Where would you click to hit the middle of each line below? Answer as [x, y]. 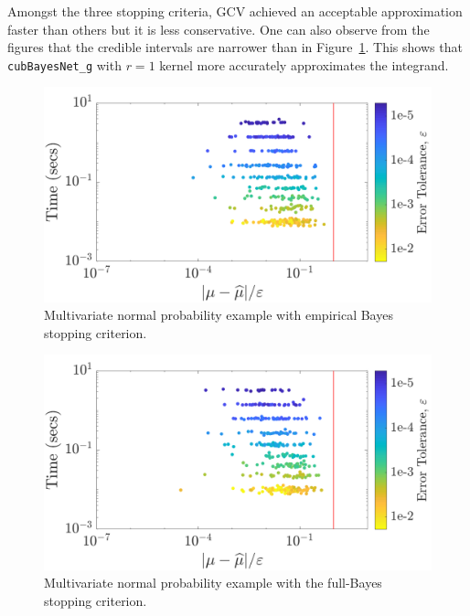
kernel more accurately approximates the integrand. [304, 64]
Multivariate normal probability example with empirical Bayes [219, 315]
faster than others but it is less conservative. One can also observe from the [219, 29]
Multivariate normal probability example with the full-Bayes [213, 583]
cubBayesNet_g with [64, 64]
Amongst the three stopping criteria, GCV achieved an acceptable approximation [235, 11]
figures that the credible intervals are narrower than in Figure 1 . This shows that [235, 47]
